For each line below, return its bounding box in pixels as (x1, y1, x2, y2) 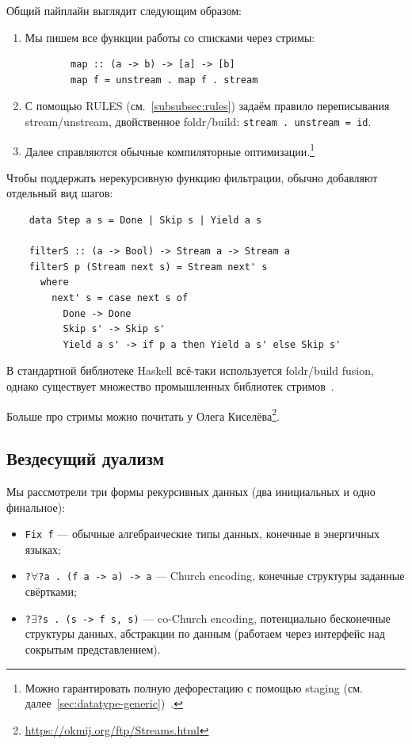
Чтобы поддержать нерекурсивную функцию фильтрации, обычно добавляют (6, 169, 378, 185)
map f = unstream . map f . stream (71, 74, 258, 86)
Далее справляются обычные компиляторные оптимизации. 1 (25, 140, 315, 159)
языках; (25, 540, 61, 557)
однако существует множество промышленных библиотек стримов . (6, 378, 334, 394)
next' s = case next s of (51, 292, 189, 304)
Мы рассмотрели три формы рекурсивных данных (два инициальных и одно (6, 483, 376, 500)
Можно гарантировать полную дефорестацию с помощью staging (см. (25, 679, 363, 696)
